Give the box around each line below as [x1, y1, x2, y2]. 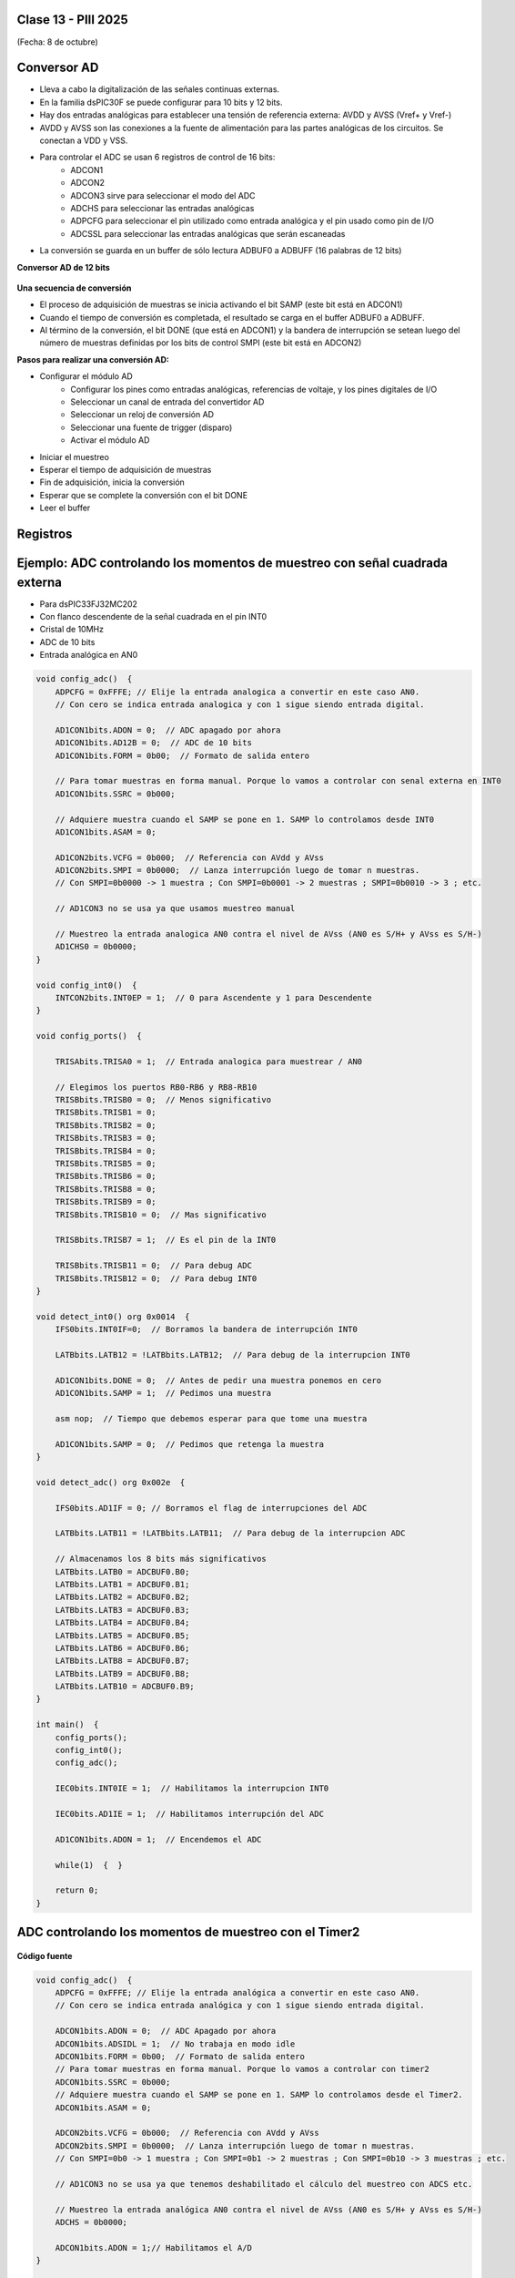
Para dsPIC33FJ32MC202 [39, 598, 138, 610]
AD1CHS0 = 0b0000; [55, 941, 137, 952]
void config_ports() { [35, 1031, 143, 1042]
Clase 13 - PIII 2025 [16, 12, 128, 27]
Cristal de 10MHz [39, 624, 105, 635]
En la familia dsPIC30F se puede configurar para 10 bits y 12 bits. [39, 97, 283, 108]
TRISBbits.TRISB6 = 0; [55, 1171, 157, 1182]
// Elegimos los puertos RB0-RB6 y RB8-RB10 [55, 1082, 257, 1093]
